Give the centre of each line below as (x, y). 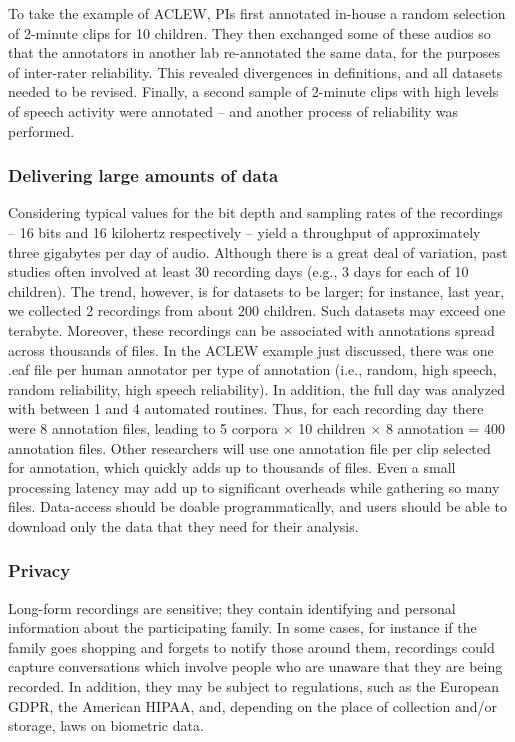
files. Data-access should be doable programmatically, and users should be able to (258, 506)
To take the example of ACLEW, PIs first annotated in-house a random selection (257, 13)
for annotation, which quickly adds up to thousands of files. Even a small (232, 467)
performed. (41, 130)
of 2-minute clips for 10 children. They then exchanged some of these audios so (249, 32)
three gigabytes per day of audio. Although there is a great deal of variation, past (258, 251)
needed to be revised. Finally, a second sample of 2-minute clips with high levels (253, 91)
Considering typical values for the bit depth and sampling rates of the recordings (255, 212)
